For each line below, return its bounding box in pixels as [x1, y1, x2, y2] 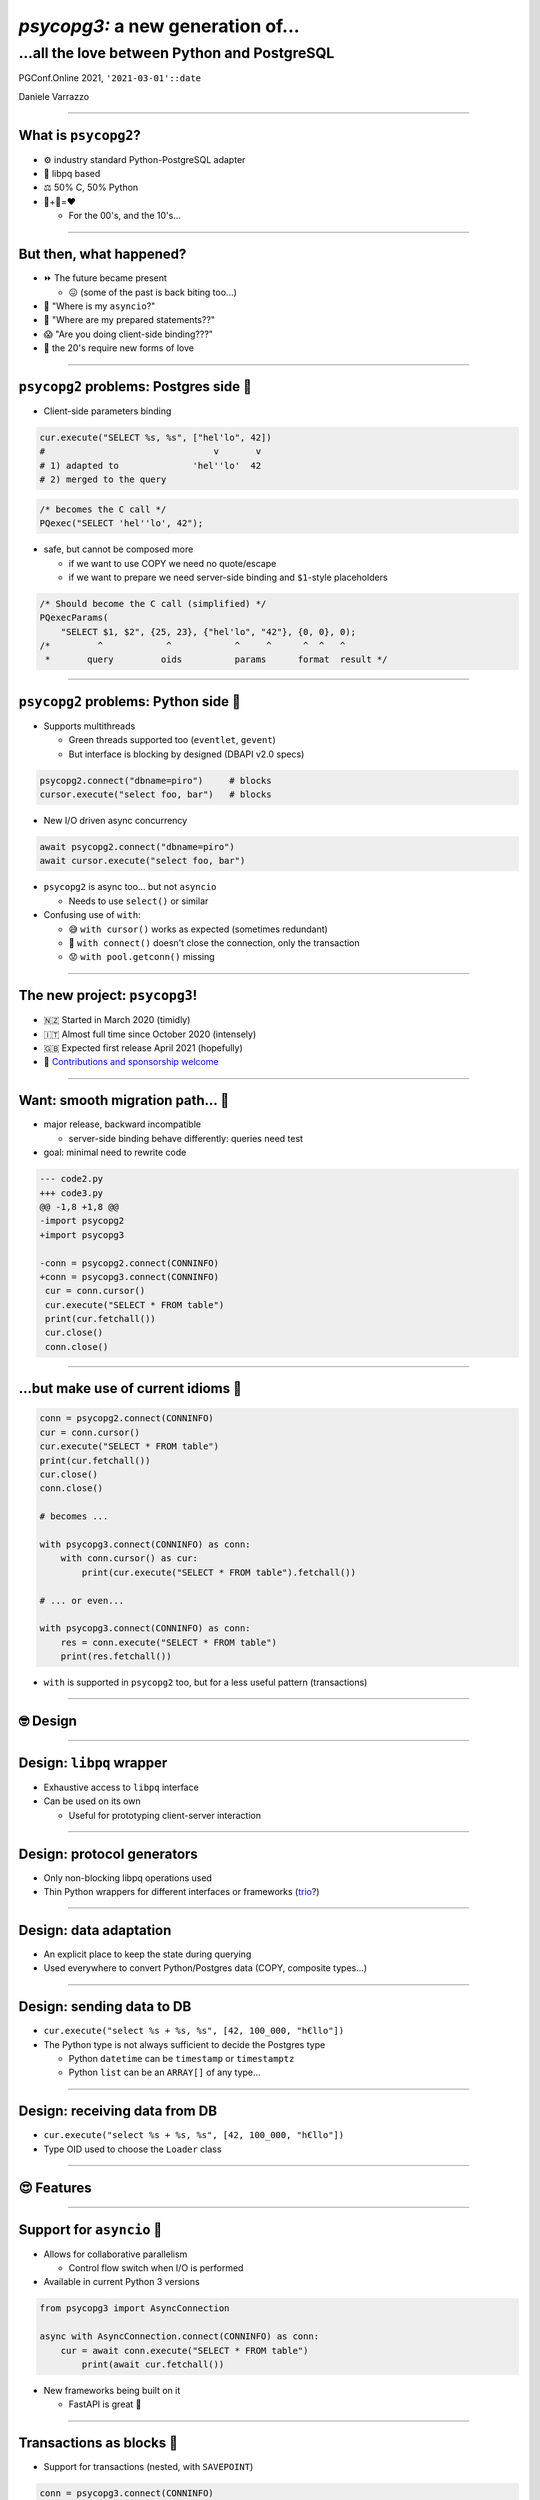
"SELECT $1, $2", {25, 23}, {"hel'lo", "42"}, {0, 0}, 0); [60, 626, 357, 637]
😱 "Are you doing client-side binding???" [43, 328, 214, 340]
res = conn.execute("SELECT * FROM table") [60, 1636, 277, 1648]
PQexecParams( [39, 612, 109, 624]
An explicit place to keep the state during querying [43, 1948, 252, 1960]
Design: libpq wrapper [18, 1754, 168, 1771]
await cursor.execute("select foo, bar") [39, 855, 246, 867]
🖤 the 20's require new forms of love [43, 342, 195, 354]
